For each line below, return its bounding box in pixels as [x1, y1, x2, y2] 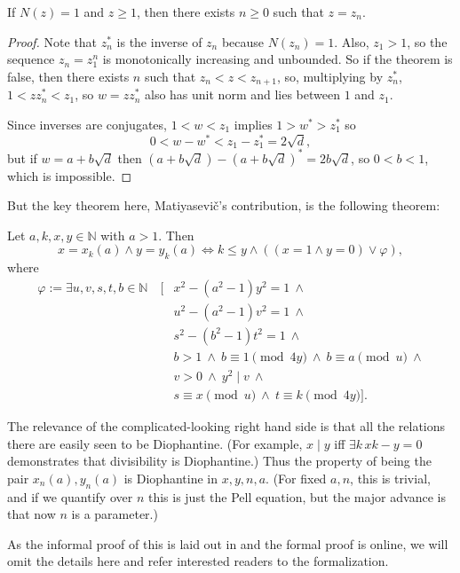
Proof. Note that [7, 32, 98, 51]
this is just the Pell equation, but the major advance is [147, 487, 446, 506]
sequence [7, 50, 55, 68]
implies [234, 114, 273, 133]
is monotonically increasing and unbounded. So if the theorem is [102, 50, 453, 68]
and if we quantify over [7, 487, 133, 506]
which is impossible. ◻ [7, 166, 132, 184]
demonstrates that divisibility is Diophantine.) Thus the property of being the [7, 451, 432, 470]
